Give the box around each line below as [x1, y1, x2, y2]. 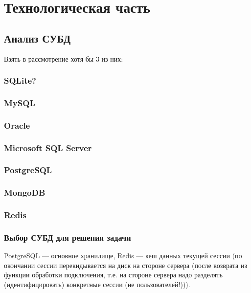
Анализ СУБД [4, 30, 71, 45]
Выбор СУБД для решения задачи [4, 231, 131, 243]
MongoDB [4, 186, 46, 199]
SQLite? [4, 74, 36, 87]
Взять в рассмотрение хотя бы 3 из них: [4, 53, 123, 64]
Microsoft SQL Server [4, 141, 92, 154]
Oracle [4, 119, 30, 131]
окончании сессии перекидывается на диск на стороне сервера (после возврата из [4, 260, 248, 270]
